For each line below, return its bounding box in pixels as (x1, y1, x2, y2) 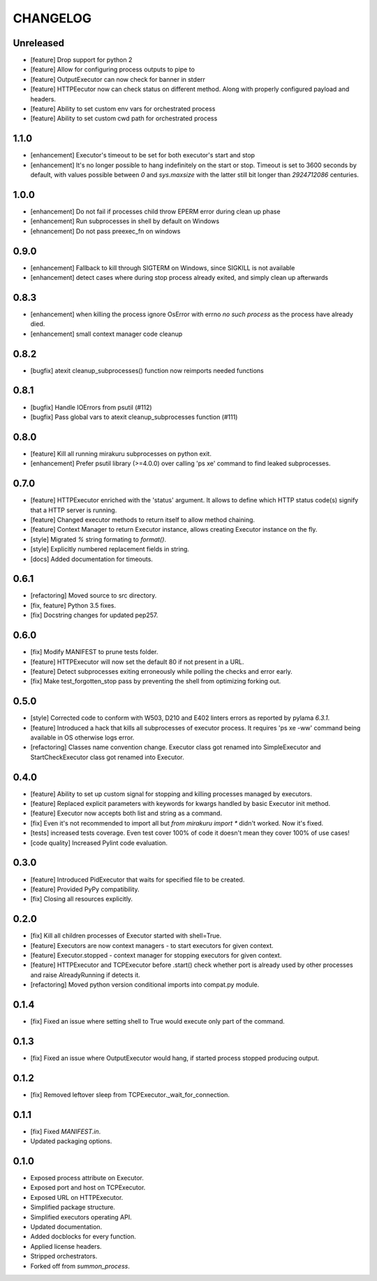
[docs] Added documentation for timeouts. (30, 555, 154, 563)
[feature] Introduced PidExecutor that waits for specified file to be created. (30, 875, 245, 884)
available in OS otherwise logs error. (30, 733, 135, 742)
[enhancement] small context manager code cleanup (30, 330, 183, 338)
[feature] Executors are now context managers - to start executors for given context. (30, 941, 274, 949)
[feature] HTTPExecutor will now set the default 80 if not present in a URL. (30, 658, 244, 666)
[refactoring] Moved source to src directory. (30, 591, 157, 600)
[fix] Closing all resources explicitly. (30, 895, 133, 903)
